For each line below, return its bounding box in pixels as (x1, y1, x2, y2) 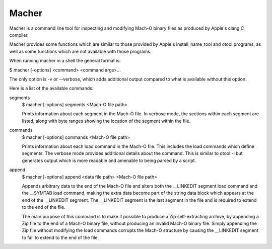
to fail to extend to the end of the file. (22, 234, 99, 240)
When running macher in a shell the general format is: (9, 58, 121, 64)
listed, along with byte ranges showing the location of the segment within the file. (22, 118, 191, 124)
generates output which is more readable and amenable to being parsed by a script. (22, 157, 196, 163)
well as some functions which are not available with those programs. (9, 48, 152, 54)
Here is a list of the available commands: (9, 86, 94, 92)
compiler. (9, 32, 29, 38)
